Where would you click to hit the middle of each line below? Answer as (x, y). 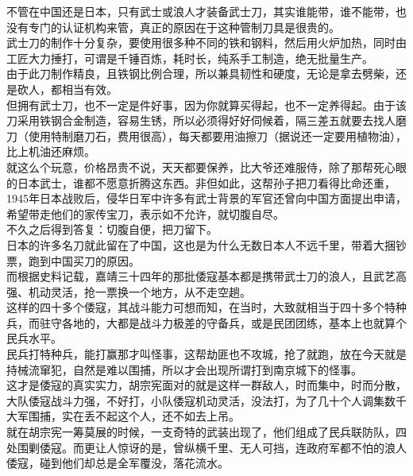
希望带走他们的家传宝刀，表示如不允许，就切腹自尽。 (145, 213)
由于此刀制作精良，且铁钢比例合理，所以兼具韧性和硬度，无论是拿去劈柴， (201, 74)
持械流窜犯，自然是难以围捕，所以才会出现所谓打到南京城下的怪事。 (184, 369)
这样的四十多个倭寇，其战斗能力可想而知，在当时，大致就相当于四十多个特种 (206, 307)
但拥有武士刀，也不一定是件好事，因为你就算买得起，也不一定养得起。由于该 (206, 104)
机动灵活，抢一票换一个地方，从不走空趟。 (139, 291)
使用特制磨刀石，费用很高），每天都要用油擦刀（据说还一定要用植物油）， (217, 135)
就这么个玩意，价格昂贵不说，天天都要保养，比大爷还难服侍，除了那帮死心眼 (206, 166)
